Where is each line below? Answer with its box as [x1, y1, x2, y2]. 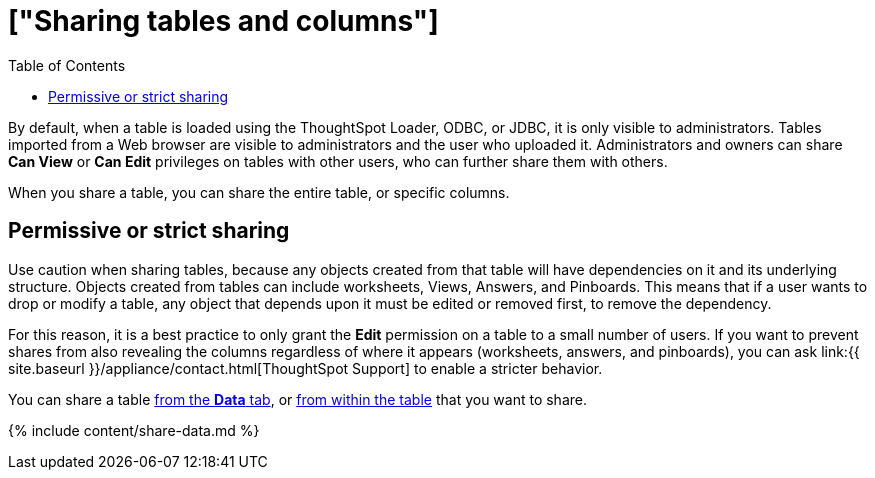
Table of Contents [8, 56, 126, 74]
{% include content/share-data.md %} [8, 421, 260, 439]
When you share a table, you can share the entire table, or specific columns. [8, 183, 510, 201]
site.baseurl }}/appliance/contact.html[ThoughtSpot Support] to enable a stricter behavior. [8, 359, 603, 377]
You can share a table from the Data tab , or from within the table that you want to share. [8, 390, 587, 408]
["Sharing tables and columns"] [8, 4, 439, 38]
